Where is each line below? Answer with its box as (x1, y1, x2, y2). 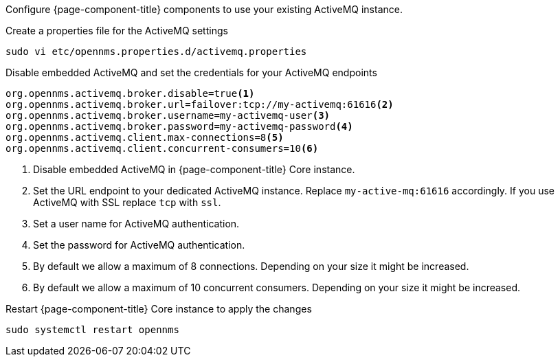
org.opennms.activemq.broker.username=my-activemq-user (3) (5, 110, 331, 121)
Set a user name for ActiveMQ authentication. (33, 218, 240, 229)
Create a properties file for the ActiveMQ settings (5, 25, 228, 36)
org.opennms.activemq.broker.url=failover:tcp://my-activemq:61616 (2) (5, 99, 394, 110)
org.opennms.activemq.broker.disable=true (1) (5, 88, 255, 99)
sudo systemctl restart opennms (5, 324, 179, 335)
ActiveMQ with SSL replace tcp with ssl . (33, 196, 221, 208)
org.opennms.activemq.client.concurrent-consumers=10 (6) (5, 143, 319, 154)
